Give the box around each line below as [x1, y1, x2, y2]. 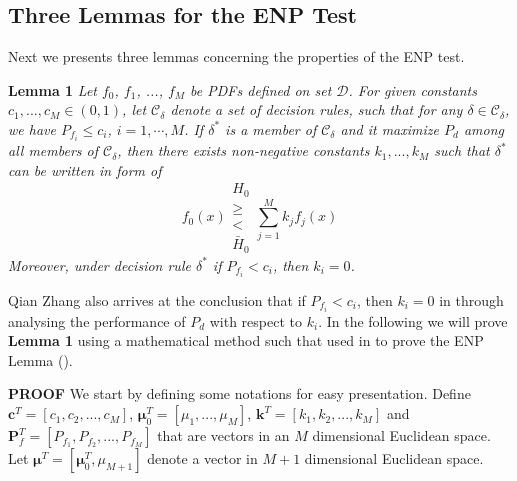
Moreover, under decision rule [8, 254, 191, 275]
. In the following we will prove [318, 310, 508, 331]
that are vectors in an [157, 425, 290, 446]
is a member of [225, 118, 317, 139]
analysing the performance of [8, 310, 186, 331]
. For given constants [348, 79, 477, 100]
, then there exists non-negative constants [117, 140, 370, 161]
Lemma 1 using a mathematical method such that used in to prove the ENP [8, 330, 484, 351]
